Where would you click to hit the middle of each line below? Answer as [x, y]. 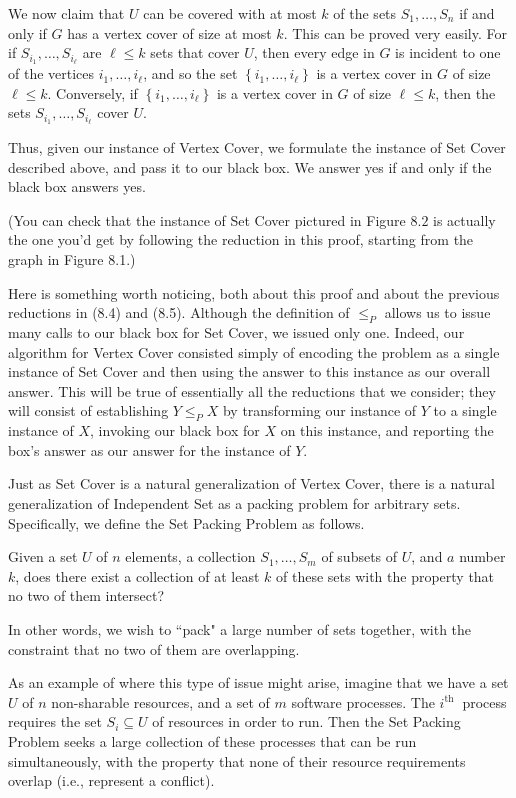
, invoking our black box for [175, 430]
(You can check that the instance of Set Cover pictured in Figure [207, 219]
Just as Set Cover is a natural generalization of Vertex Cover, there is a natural [251, 483]
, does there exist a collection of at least [137, 575]
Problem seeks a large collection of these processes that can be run [212, 740]
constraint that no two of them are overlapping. [154, 648]
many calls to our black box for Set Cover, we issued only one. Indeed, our [236, 332]
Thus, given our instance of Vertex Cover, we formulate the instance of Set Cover [257, 147]
